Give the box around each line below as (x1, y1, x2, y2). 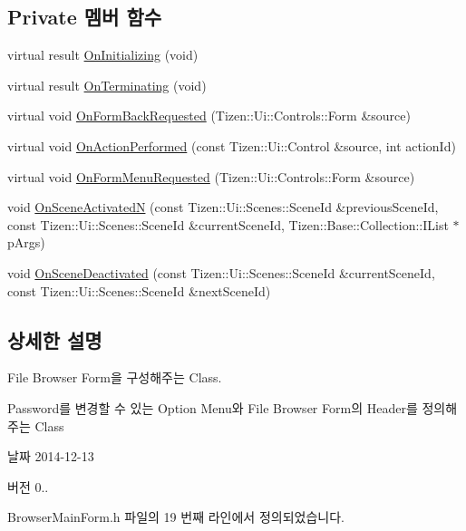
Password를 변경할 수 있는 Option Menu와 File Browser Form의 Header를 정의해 (7, 398, 458, 417)
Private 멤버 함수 (7, 3, 162, 31)
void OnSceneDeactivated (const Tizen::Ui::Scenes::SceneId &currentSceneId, (7, 263, 435, 282)
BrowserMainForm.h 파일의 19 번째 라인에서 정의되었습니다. (7, 507, 345, 526)
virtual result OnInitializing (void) (7, 45, 199, 64)
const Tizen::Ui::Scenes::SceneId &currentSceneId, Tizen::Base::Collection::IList (7, 215, 449, 234)
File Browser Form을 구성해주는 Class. (7, 368, 222, 387)
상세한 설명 (7, 325, 102, 353)
